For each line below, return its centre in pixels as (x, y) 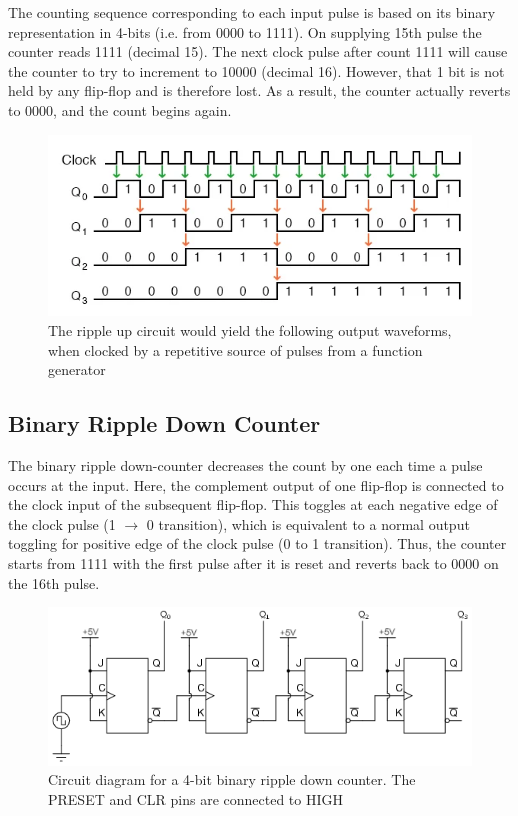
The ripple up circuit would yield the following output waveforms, (250, 330)
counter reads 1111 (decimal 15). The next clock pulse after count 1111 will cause (258, 51)
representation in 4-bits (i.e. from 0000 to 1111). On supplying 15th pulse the (245, 31)
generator (77, 369)
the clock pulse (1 (62, 523)
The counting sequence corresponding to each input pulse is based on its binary (252, 12)
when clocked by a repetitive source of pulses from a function (235, 349)
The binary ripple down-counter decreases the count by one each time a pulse (245, 465)
